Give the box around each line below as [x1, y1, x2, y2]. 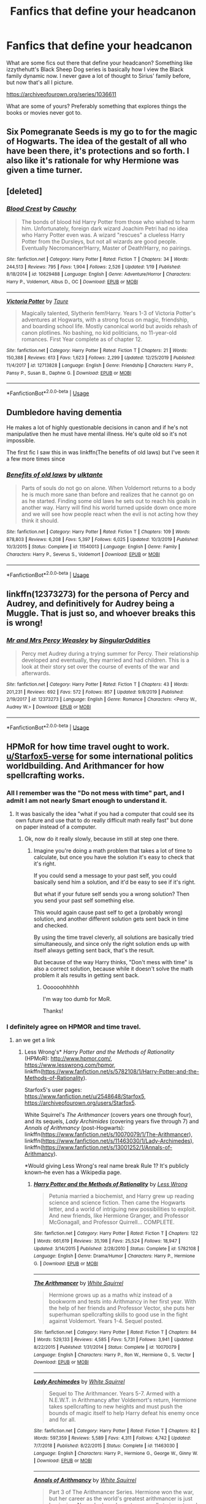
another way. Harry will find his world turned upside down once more [21, 504, 197, 512]
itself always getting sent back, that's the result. [33, 946, 155, 954]
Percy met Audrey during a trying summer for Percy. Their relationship [21, 650, 199, 657]
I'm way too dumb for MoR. [42, 995, 112, 1002]
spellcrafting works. [6, 770, 85, 780]
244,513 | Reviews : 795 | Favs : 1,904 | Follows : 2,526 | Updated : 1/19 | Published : [6, 264, 181, 270]
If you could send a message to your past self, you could [33, 872, 177, 879]
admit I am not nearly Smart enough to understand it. [6, 796, 167, 805]
